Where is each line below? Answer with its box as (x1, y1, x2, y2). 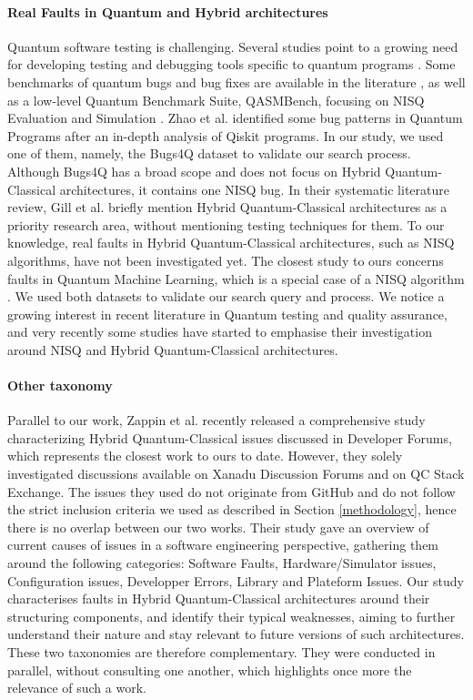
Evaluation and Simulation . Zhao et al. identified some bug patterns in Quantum (7, 108, 463, 127)
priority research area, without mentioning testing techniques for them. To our (7, 215, 445, 234)
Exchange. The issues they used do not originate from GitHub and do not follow (7, 482, 456, 501)
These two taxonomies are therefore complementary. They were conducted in (7, 643, 436, 661)
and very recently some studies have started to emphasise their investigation (7, 322, 432, 341)
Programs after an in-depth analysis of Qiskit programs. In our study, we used (7, 126, 444, 145)
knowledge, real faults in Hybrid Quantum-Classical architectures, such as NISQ (7, 233, 455, 252)
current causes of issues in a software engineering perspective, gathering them (7, 535, 439, 554)
